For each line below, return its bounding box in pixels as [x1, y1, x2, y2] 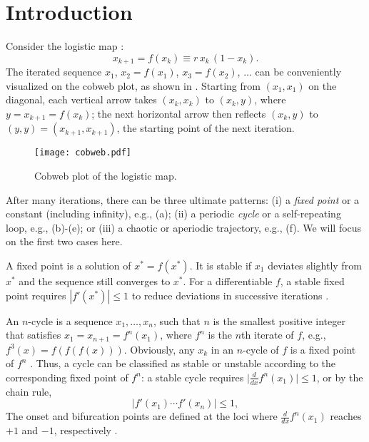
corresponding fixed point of [6, 369, 128, 384]
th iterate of [241, 327, 294, 342]
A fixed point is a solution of [6, 258, 131, 273]
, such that [153, 313, 201, 328]
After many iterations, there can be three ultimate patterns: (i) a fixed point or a [6, 192, 360, 207]
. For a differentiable [183, 274, 273, 289]
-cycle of [243, 341, 279, 356]
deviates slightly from [268, 258, 362, 273]
